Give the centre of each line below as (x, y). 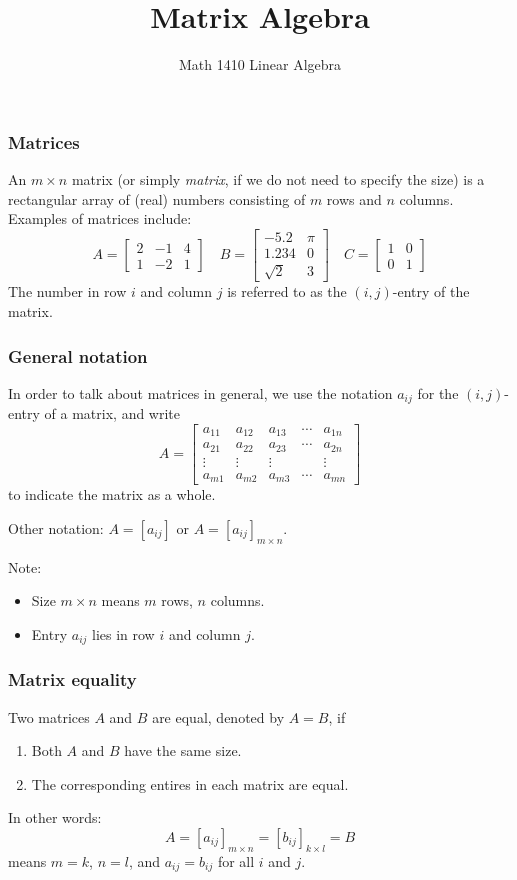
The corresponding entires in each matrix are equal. (190, 783)
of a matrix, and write (112, 413)
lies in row (123, 633)
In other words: (55, 817)
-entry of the (431, 291)
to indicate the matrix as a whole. (112, 494)
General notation (78, 355)
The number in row (67, 291)
